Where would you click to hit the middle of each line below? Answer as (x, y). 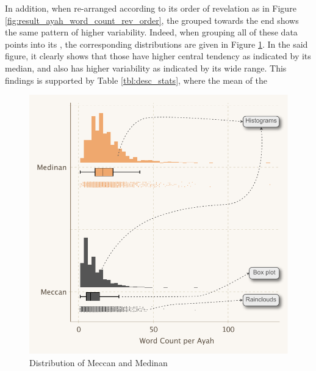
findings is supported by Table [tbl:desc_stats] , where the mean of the (136, 80)
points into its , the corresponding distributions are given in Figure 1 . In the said (156, 44)
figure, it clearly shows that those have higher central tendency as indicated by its (158, 56)
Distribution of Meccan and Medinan (99, 362)
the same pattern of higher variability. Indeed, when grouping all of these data (151, 32)
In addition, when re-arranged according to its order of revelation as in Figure (151, 8)
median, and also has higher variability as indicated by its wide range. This (146, 68)
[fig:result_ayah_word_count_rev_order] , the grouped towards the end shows (152, 20)
